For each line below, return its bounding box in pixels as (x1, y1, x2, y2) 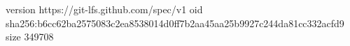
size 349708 (6, 29, 54, 44)
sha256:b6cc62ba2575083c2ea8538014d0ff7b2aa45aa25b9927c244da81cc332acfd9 (6, 15, 344, 30)
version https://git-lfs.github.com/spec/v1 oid (6, 2, 203, 16)
